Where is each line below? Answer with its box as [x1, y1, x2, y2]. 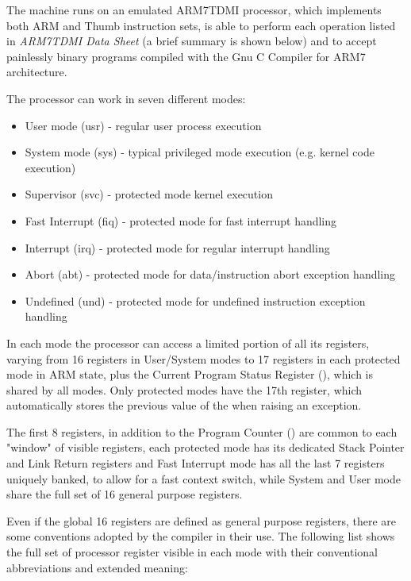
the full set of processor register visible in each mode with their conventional [6, 544, 378, 560]
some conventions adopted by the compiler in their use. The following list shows [6, 528, 395, 544]
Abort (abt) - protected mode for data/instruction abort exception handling [25, 266, 396, 283]
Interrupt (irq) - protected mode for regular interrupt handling [25, 239, 330, 256]
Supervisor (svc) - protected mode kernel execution [25, 186, 273, 202]
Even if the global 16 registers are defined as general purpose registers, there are [6, 512, 396, 529]
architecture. [6, 63, 67, 80]
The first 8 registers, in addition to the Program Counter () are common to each [6, 423, 398, 440]
